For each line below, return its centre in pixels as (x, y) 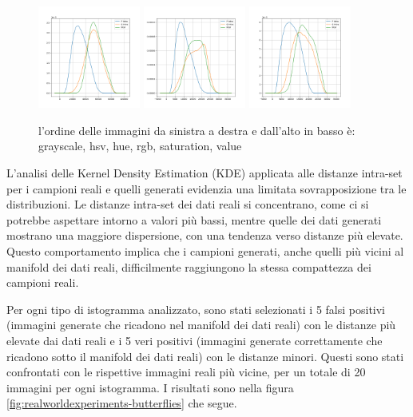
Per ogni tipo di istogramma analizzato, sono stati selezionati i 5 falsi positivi (196, 309)
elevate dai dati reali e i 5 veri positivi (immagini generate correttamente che (195, 340)
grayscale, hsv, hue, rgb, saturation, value (140, 146)
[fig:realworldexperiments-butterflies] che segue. (122, 403)
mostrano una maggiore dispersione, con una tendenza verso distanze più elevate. (205, 235)
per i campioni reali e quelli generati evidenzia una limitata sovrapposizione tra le (206, 188)
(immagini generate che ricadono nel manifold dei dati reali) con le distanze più (201, 325)
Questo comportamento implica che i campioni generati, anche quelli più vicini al (205, 250)
